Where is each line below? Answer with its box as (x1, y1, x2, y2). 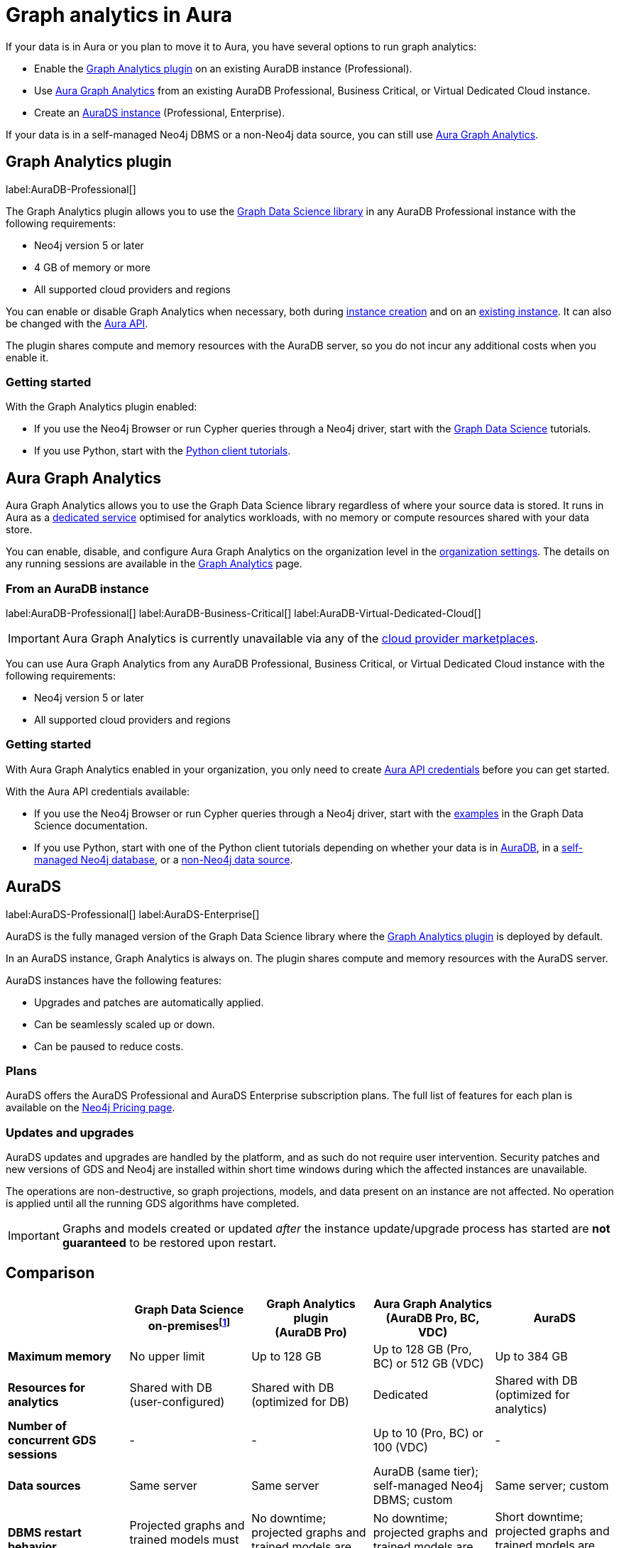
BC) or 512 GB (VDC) (373, 1356, 484, 1370)
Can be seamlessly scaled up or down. (34, 1018, 215, 1030)
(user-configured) (129, 1394, 225, 1409)
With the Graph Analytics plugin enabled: (6, 400, 197, 413)
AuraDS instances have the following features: (6, 974, 222, 986)
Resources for (8, 1380, 85, 1395)
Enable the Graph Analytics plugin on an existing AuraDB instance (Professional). (34, 62, 412, 75)
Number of (8, 1418, 67, 1433)
